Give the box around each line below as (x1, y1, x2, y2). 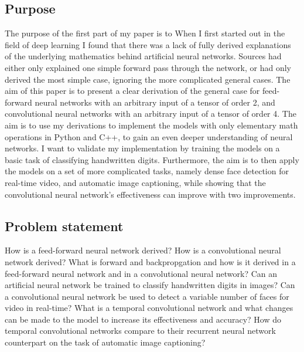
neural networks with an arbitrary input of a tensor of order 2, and (35, 96, 275, 108)
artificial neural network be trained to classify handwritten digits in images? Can (5, 279, 295, 291)
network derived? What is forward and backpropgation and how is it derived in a (5, 255, 296, 268)
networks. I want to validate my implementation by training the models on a (5, 142, 280, 154)
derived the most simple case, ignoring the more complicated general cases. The (5, 73, 291, 85)
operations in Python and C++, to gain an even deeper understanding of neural (5, 130, 293, 143)
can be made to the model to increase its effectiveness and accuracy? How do (5, 313, 282, 325)
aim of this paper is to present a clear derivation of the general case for (5, 84, 260, 97)
